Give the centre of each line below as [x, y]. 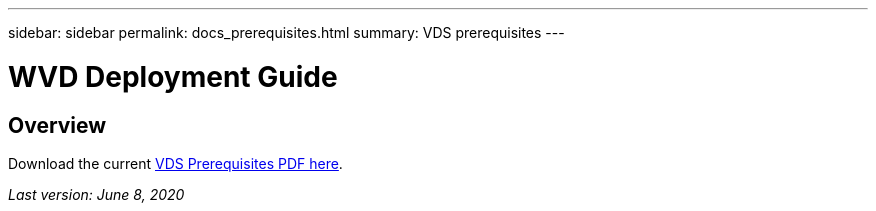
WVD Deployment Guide [173, 76]
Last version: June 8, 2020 [96, 194]
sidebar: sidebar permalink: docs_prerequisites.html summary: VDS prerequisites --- [286, 32]
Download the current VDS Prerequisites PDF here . [175, 163]
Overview [57, 125]
